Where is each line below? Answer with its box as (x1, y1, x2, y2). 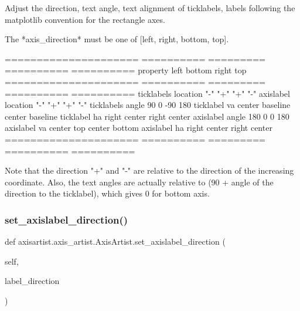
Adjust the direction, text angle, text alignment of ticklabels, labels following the (5, 2, 295, 13)
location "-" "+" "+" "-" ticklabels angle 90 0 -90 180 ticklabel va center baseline (5, 99, 291, 111)
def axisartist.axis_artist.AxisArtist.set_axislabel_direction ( (5, 235, 226, 248)
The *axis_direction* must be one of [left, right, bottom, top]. (5, 33, 229, 45)
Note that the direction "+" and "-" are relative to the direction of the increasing (5, 164, 294, 177)
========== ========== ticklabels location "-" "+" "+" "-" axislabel (5, 87, 290, 99)
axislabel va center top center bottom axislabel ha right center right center (5, 121, 272, 134)
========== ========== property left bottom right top (5, 64, 247, 76)
